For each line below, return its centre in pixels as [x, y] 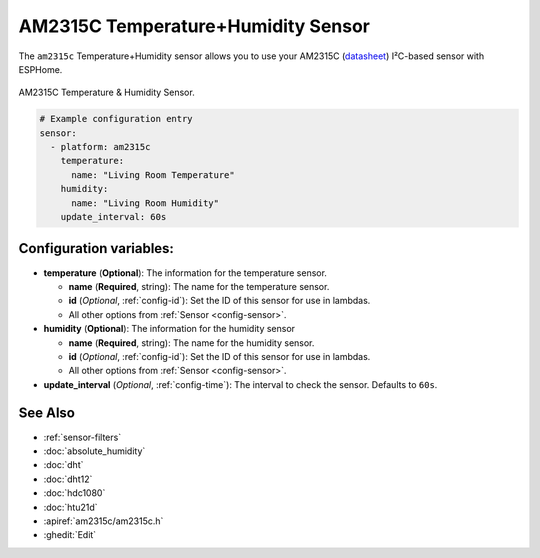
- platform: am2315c [100, 147]
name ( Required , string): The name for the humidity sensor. [191, 342]
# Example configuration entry [116, 119]
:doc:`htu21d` [71, 507]
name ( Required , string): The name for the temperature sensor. [199, 286]
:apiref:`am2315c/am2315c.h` [103, 521]
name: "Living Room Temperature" [153, 174]
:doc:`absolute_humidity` [94, 451]
